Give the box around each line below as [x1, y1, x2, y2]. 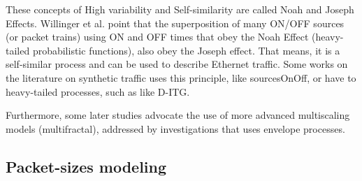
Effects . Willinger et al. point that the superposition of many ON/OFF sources [6, 15, 345, 30]
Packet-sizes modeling [6, 155, 167, 177]
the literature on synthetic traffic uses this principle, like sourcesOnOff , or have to [6, 70, 356, 85]
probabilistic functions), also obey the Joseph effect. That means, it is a [32, 43, 340, 57]
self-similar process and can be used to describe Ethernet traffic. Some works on [6, 57, 348, 71]
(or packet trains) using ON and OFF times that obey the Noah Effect [6, 29, 309, 44]
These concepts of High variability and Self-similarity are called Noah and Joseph [6, 2, 354, 16]
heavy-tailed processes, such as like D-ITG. [6, 84, 190, 99]
